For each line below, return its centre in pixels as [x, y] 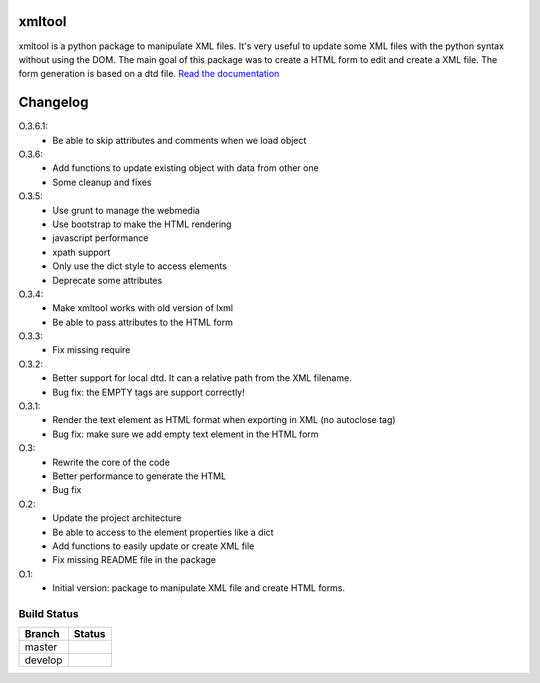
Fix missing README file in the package [134, 560]
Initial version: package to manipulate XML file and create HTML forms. [198, 588]
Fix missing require [91, 350]
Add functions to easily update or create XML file [153, 546]
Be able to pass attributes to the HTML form [143, 322]
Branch [42, 634]
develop [43, 660]
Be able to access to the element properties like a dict [163, 532]
